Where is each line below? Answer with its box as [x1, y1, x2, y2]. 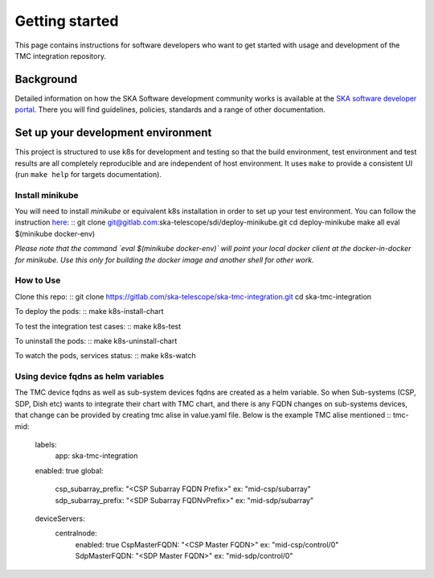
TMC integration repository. [14, 51, 106, 60]
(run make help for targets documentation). [14, 169, 162, 179]
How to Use [14, 275, 61, 286]
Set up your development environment [14, 126, 212, 140]
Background [14, 72, 78, 86]
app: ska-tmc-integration [55, 451, 138, 460]
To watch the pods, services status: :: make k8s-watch [14, 351, 196, 361]
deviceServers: [35, 514, 85, 523]
